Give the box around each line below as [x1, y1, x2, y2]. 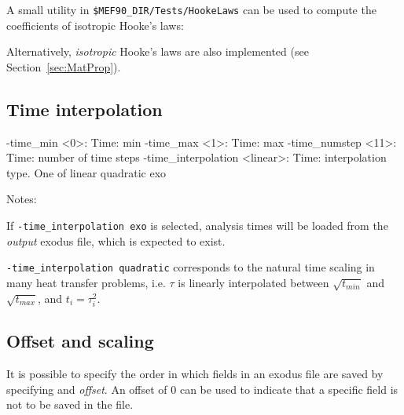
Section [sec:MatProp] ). [6, 58, 121, 75]
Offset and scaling [6, 329, 154, 353]
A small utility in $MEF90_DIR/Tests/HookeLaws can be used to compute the [6, 2, 376, 17]
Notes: [6, 191, 37, 207]
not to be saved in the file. [6, 396, 134, 413]
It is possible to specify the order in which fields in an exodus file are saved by [6, 366, 384, 382]
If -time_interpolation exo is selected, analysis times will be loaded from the [6, 217, 388, 234]
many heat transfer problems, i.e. [6, 274, 166, 290]
